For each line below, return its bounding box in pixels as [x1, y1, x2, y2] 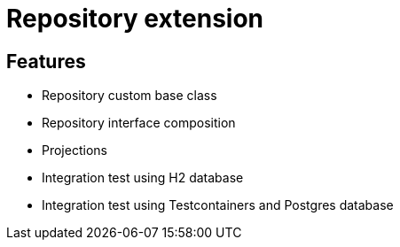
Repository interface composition [42, 115, 236, 131]
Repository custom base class [42, 88, 217, 104]
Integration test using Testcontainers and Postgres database [42, 197, 394, 213]
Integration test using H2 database [42, 170, 244, 186]
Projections [42, 143, 107, 158]
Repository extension [6, 4, 264, 34]
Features [6, 50, 86, 73]
